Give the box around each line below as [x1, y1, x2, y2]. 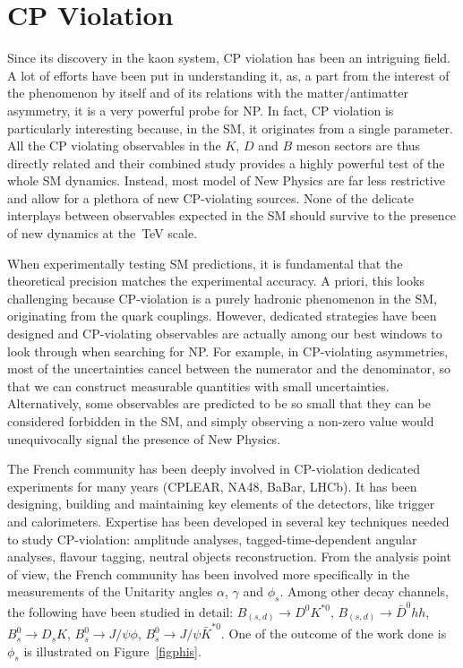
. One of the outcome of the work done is [220, 624, 447, 643]
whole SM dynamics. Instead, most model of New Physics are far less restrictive [7, 171, 445, 190]
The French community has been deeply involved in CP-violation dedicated [7, 459, 420, 478]
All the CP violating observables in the [7, 136, 221, 155]
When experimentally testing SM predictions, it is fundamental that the [7, 253, 403, 272]
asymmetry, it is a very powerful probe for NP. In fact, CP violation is [7, 100, 394, 119]
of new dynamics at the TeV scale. [7, 224, 198, 243]
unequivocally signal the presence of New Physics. [7, 429, 281, 448]
